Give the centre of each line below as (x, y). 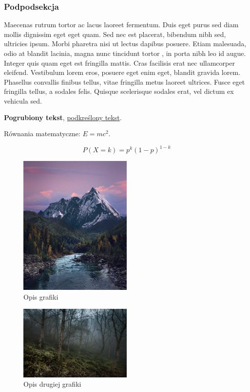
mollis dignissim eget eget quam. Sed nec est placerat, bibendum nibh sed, (115, 34)
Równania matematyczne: (42, 134)
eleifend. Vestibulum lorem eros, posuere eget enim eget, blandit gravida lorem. (122, 72)
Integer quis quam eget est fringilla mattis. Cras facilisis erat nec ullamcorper (119, 62)
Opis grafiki (41, 296)
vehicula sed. (23, 100)
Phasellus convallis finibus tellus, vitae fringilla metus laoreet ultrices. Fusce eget (125, 81)
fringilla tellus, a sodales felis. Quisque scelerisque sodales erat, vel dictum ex (119, 91)
